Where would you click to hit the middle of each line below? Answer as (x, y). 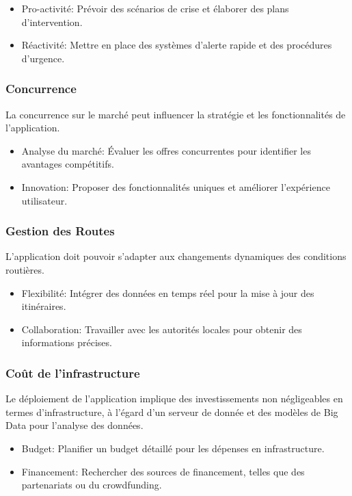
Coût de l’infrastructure (73, 373)
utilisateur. (44, 200)
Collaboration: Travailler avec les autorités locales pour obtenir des (162, 329)
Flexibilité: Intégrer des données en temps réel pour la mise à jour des (168, 292)
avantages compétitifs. (68, 164)
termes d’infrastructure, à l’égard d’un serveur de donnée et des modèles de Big (172, 412)
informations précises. (67, 342)
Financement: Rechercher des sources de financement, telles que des (163, 471)
